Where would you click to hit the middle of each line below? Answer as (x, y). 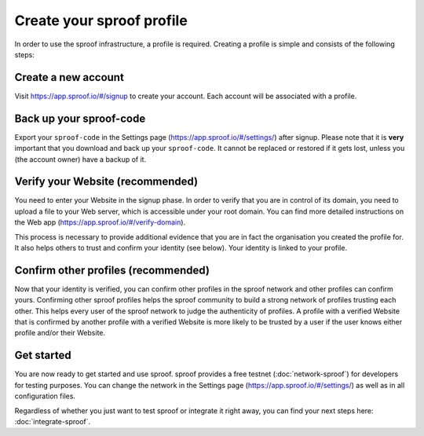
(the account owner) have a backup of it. (80, 159)
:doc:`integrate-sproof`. (53, 421)
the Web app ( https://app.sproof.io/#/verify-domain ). (100, 222)
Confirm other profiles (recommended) (112, 270)
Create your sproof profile (101, 20)
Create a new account (69, 77)
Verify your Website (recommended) (106, 182)
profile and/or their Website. (60, 333)
